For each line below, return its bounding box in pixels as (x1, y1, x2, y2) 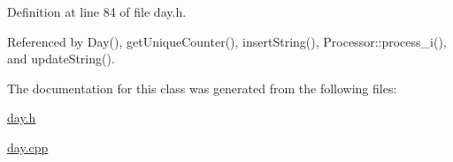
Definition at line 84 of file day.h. (7, 3, 187, 20)
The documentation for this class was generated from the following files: (7, 78, 397, 97)
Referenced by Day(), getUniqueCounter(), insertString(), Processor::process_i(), (7, 32, 447, 50)
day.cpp (7, 137, 49, 156)
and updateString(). (7, 49, 115, 68)
